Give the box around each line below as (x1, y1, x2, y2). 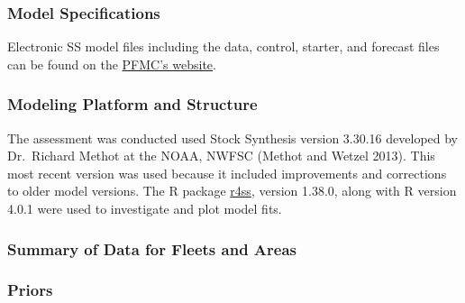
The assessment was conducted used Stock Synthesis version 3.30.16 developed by (7, 128, 459, 147)
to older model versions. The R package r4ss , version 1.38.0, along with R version (7, 181, 457, 200)
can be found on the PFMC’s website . (7, 54, 216, 73)
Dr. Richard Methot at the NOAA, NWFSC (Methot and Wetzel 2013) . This (7, 146, 435, 165)
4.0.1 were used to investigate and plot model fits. (7, 199, 282, 217)
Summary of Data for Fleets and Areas (7, 237, 297, 260)
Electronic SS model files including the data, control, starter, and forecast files (7, 37, 440, 56)
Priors (7, 279, 53, 301)
